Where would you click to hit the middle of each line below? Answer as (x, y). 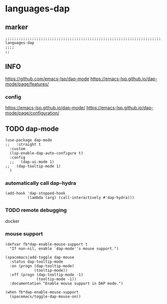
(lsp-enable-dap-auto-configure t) (46, 153)
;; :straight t (23, 144)
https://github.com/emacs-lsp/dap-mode (47, 79)
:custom (18, 149)
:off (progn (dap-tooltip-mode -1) (46, 275)
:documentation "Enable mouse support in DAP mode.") (66, 283)
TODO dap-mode (32, 129)
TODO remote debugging (36, 210)
